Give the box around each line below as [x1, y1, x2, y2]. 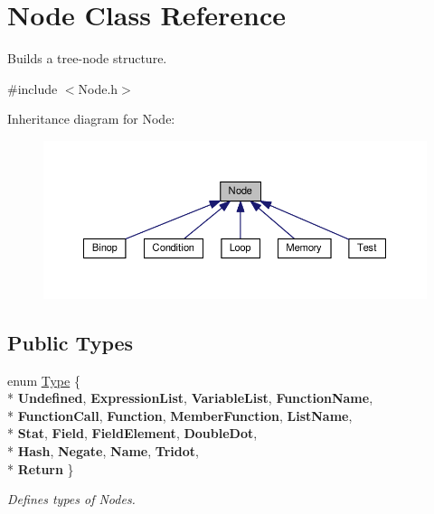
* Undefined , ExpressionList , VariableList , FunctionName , [7, 388, 373, 407]
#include [7, 79, 58, 98]
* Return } [7, 459, 74, 478]
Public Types [7, 328, 134, 356]
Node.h [78, 79, 118, 98]
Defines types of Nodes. [7, 490, 136, 509]
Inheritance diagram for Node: [7, 109, 175, 128]
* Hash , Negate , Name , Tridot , [7, 441, 199, 460]
